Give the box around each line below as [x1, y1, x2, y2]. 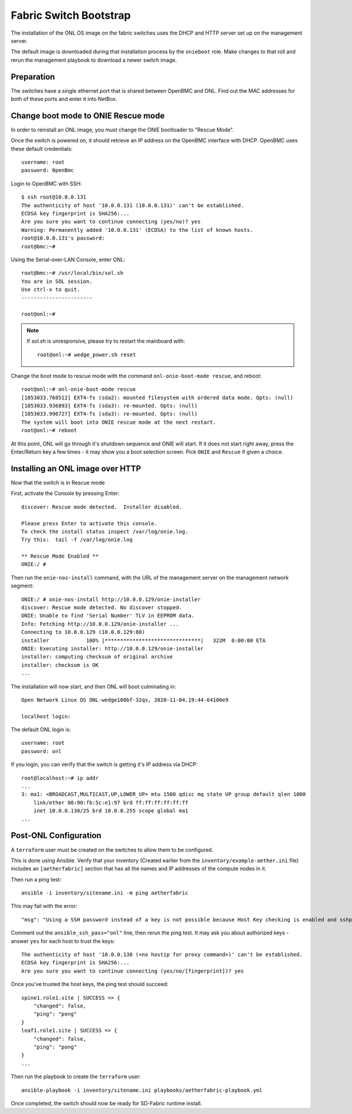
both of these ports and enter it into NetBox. [11, 96, 117, 103]
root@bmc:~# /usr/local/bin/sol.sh [21, 270, 124, 276]
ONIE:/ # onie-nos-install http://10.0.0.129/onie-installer [21, 596, 201, 603]
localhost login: [21, 713, 71, 720]
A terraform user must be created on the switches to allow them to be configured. [11, 846, 214, 853]
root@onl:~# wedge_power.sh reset [37, 351, 136, 358]
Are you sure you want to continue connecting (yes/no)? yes [21, 218, 201, 225]
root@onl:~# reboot [21, 427, 77, 434]
